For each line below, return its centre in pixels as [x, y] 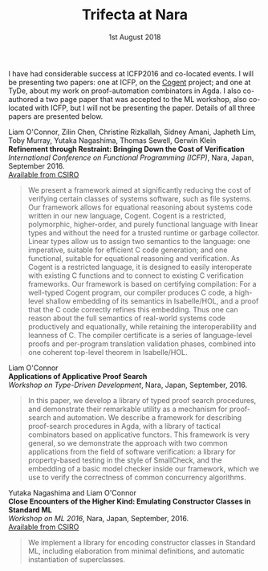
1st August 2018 [135, 37]
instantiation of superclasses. [77, 559]
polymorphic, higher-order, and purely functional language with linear [143, 224]
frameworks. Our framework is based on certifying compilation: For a [142, 283]
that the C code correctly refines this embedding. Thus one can [133, 309]
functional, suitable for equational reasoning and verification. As [134, 258]
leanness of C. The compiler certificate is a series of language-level [140, 335]
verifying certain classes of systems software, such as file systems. [140, 198]
